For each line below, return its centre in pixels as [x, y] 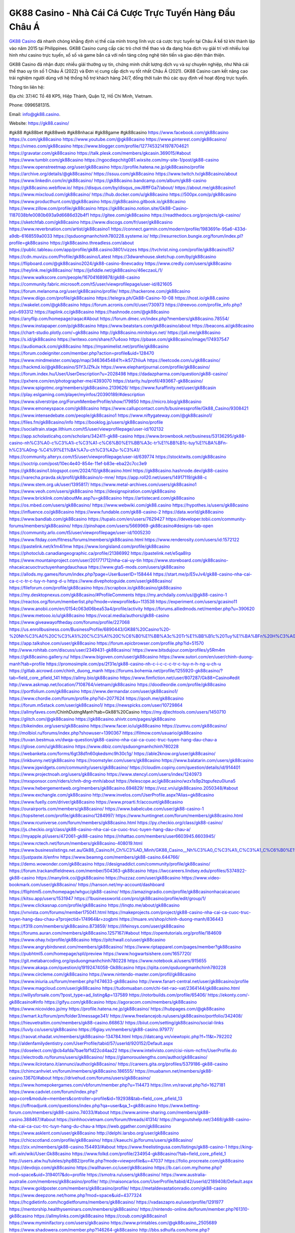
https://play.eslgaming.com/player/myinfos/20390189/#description [77, 395]
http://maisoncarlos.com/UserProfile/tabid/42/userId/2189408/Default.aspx [176, 1182]
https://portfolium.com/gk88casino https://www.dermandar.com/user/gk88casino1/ [93, 691]
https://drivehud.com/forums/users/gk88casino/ [102, 1078]
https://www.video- [201, 877]
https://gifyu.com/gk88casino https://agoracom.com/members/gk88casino [121, 1002]
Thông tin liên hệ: [27, 87]
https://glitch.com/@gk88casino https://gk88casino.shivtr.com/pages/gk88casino [92, 719]
